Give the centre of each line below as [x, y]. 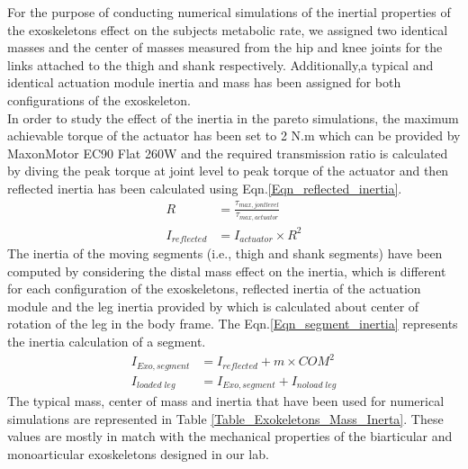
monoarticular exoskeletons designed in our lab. [138, 453]
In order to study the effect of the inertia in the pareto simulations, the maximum [233, 117]
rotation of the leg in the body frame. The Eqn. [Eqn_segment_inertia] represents [233, 324]
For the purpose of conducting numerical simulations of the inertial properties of [229, 12]
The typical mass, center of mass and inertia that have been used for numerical [226, 401]
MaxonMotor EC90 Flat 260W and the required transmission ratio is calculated [228, 153]
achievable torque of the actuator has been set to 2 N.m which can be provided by [234, 135]
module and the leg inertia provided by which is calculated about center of [213, 306]
